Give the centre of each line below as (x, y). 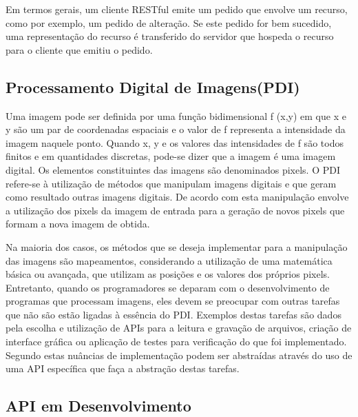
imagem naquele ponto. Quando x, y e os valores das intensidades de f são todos (175, 142)
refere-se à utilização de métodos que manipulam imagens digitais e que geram (171, 183)
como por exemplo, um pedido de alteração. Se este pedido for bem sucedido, (169, 22)
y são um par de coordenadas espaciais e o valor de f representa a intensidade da (176, 129)
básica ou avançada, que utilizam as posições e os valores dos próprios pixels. (168, 274)
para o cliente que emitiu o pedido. (79, 49)
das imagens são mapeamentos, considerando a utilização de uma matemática (169, 260)
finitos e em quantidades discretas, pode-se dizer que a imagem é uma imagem (171, 156)
